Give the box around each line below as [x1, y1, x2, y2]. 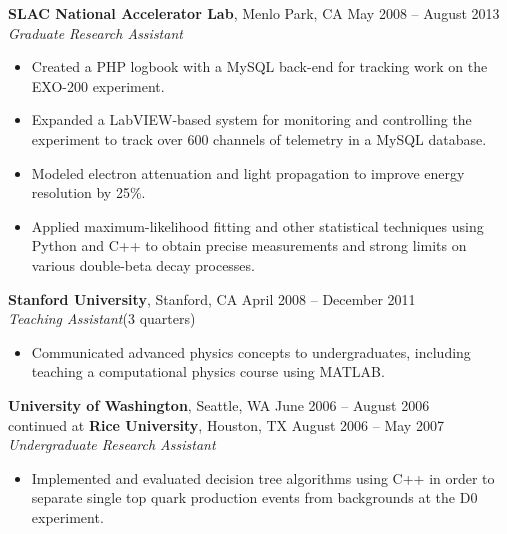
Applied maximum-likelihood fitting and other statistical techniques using [31, 215, 484, 236]
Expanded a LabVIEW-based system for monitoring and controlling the [31, 109, 472, 130]
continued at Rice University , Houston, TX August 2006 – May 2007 [8, 414, 444, 435]
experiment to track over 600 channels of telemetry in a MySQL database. [31, 128, 487, 149]
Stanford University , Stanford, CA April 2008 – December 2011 [8, 288, 416, 309]
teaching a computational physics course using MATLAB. [31, 361, 385, 382]
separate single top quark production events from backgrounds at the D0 [31, 487, 478, 508]
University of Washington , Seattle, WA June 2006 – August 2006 [8, 394, 430, 415]
